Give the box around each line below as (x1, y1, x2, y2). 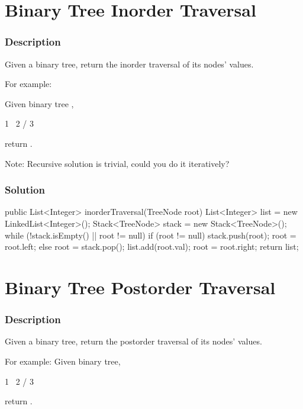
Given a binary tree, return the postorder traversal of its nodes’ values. (5, 335, 262, 347)
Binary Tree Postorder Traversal (5, 275, 276, 299)
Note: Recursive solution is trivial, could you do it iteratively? (5, 157, 230, 169)
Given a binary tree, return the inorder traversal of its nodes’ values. (5, 57, 254, 70)
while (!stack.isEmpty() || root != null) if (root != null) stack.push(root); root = (5, 228, 296, 241)
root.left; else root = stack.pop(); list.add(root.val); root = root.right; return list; (5, 240, 299, 253)
